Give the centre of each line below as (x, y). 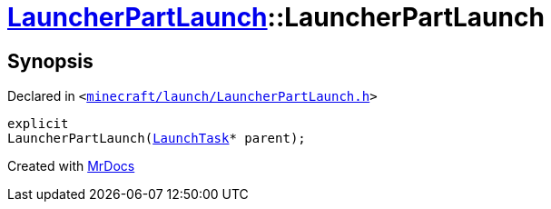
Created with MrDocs (71, 166)
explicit (38, 124)
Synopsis (50, 61)
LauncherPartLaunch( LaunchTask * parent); (157, 139)
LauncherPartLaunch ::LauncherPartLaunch (276, 17)
